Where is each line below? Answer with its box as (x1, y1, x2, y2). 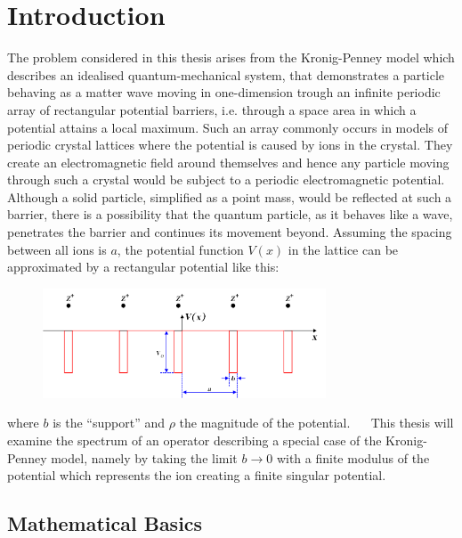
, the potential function (117, 240, 244, 258)
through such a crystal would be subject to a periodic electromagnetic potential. (7, 170, 445, 189)
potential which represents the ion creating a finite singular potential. (7, 466, 386, 485)
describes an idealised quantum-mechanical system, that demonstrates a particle (7, 65, 445, 84)
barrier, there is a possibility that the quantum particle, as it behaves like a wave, (7, 205, 453, 224)
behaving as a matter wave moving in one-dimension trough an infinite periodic (7, 83, 441, 102)
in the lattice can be (288, 240, 399, 258)
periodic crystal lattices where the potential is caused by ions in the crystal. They (7, 135, 453, 154)
